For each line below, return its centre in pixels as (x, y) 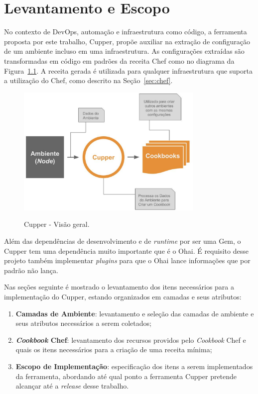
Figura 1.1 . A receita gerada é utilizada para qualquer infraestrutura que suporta (128, 70)
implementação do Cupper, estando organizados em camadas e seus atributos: (123, 296)
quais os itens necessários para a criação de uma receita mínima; (114, 349)
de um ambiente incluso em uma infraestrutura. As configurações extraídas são (124, 51)
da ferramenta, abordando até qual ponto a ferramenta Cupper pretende (126, 376)
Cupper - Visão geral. (57, 224)
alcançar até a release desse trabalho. (72, 386)
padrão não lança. (31, 270)
